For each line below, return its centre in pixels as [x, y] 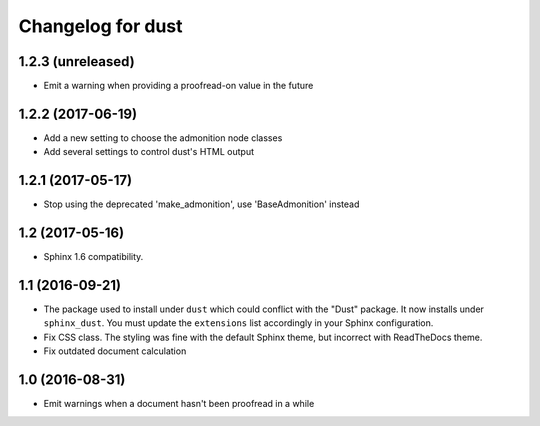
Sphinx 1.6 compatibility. [93, 257]
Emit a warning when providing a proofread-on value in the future [178, 86]
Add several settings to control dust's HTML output [149, 152]
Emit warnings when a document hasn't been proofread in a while [179, 404]
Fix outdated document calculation [115, 351]
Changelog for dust [101, 26]
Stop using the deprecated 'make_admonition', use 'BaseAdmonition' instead [201, 204]
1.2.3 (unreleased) [76, 61]
